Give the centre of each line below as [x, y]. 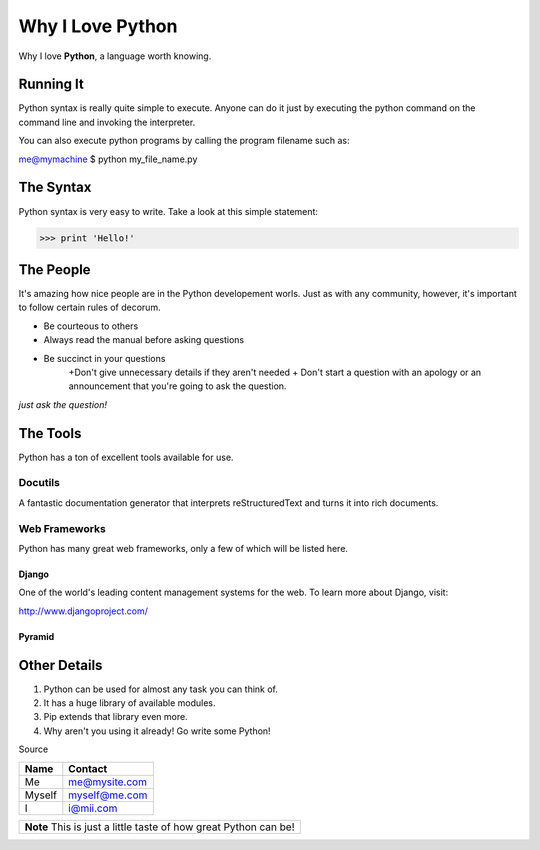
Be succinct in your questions [104, 358]
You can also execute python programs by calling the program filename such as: [184, 141]
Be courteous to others [91, 326]
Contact [88, 768]
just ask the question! [63, 404]
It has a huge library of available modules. [129, 703]
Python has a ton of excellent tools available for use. [126, 457]
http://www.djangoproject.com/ [83, 611]
